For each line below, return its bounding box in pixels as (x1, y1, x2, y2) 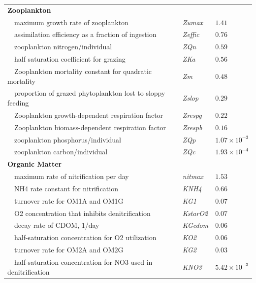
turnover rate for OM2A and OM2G (14, 245, 124, 255)
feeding (7, 98, 29, 107)
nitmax (182, 171, 203, 181)
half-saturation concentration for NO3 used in (14, 256, 153, 267)
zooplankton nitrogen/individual (14, 41, 112, 52)
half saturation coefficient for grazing (14, 54, 126, 64)
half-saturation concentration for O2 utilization (14, 232, 157, 243)
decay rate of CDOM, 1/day (14, 220, 99, 230)
